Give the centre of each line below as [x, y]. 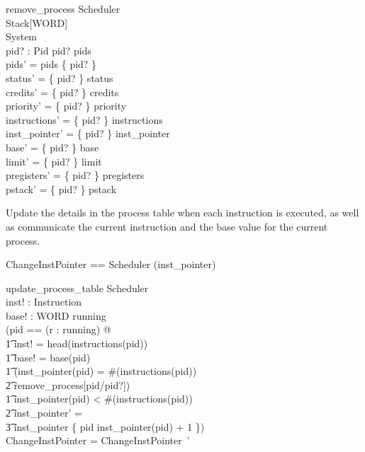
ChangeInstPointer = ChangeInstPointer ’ [98, 440]
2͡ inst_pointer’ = [44, 413]
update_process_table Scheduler [77, 288]
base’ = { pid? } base [52, 147]
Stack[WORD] [37, 22]
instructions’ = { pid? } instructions [84, 119]
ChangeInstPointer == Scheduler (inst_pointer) [111, 264]
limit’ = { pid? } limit [54, 161]
